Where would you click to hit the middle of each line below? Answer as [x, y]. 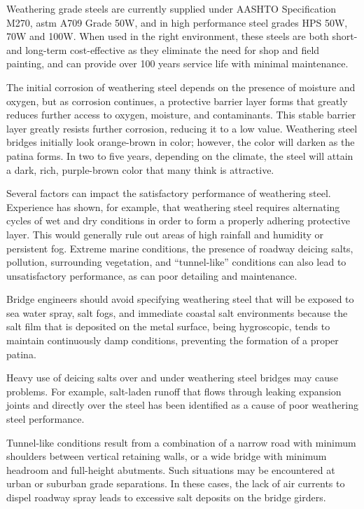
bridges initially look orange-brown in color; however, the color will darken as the [181, 142]
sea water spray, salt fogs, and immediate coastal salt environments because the [177, 312]
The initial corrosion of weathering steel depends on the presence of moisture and [181, 87]
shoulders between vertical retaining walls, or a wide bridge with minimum [167, 456]
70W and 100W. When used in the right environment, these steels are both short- [182, 36]
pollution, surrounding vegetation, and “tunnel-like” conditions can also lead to [176, 262]
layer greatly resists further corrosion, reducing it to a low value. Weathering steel [182, 128]
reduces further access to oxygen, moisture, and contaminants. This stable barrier [181, 115]
